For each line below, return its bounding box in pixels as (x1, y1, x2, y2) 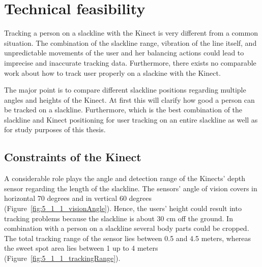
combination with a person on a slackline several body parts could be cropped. (4, 223, 249, 233)
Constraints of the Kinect (4, 149, 141, 165)
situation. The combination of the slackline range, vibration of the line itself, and (4, 37, 257, 48)
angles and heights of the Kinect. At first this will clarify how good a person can (4, 94, 255, 105)
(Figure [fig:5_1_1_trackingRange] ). (4, 253, 121, 263)
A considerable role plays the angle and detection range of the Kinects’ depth (4, 173, 246, 184)
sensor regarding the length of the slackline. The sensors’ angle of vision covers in (4, 183, 257, 193)
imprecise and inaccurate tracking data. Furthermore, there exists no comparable (4, 57, 256, 68)
